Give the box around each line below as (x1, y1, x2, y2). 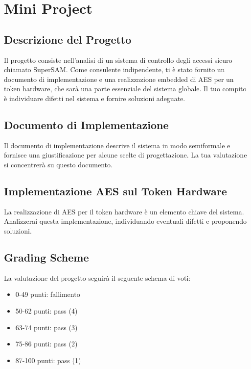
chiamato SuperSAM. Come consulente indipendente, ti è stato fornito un (4, 64, 225, 75)
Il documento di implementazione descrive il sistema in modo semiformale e (4, 140, 230, 150)
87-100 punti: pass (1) (15, 355, 81, 365)
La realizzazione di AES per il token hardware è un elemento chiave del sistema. (4, 206, 244, 216)
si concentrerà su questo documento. (4, 159, 113, 169)
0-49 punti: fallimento (15, 289, 80, 299)
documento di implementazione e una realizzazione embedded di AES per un (4, 74, 234, 84)
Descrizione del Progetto (4, 31, 132, 47)
